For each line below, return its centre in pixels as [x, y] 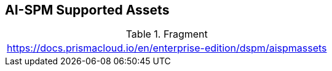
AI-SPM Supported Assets [87, 10]
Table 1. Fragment [167, 34]
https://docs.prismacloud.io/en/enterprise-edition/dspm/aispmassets [167, 48]
